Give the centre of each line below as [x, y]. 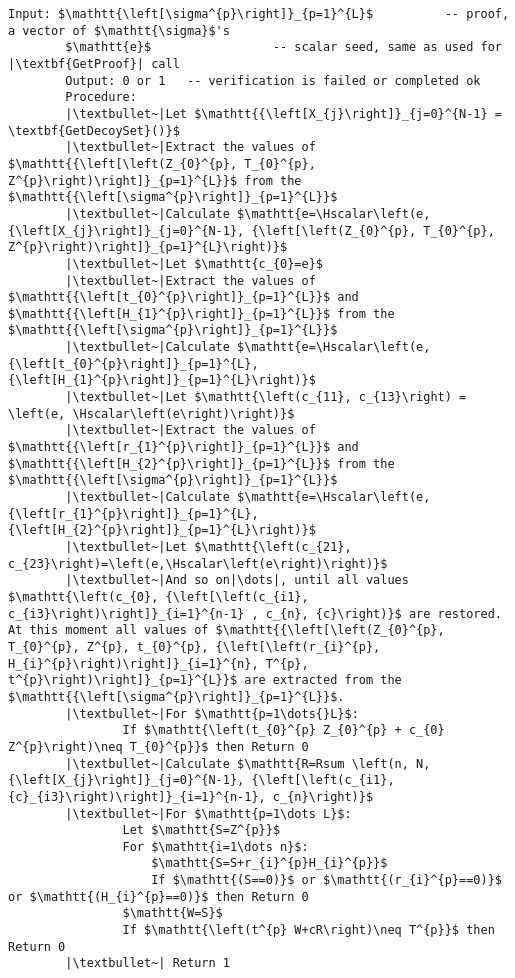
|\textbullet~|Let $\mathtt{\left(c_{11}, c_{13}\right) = [266, 397]
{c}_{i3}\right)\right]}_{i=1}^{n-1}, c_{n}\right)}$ [191, 796]
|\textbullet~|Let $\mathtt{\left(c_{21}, [208, 547]
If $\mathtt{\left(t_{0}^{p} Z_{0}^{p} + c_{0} [283, 730]
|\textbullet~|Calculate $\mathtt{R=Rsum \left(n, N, [248, 763]
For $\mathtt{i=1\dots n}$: [215, 846]
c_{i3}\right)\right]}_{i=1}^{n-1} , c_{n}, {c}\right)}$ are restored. [255, 613]
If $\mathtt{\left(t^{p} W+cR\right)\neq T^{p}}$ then [308, 930]
